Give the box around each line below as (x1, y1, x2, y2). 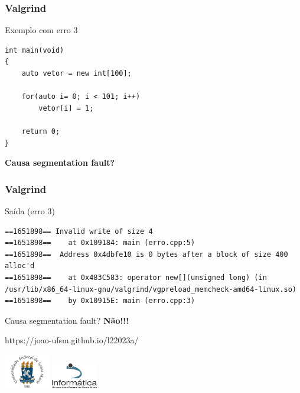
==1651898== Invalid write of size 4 (5, 227, 153, 236)
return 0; (21, 127, 60, 136)
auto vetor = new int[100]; (21, 69, 132, 78)
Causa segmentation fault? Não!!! (5, 314, 129, 326)
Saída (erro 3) (5, 204, 55, 217)
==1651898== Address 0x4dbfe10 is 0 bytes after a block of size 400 (5, 250, 288, 259)
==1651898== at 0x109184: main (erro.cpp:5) (5, 239, 195, 247)
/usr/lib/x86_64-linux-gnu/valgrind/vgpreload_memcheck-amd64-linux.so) (5, 285, 296, 294)
